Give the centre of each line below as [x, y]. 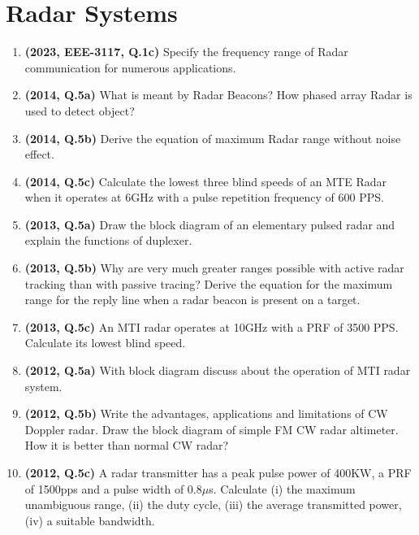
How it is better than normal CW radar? [127, 445]
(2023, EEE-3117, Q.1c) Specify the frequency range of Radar [186, 52]
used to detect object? [80, 110]
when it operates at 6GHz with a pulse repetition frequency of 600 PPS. [204, 197]
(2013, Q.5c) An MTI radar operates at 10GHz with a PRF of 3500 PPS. [212, 326]
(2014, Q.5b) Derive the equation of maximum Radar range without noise [213, 138]
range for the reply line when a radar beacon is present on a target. [192, 300]
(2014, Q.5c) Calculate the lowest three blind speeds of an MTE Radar [205, 181]
